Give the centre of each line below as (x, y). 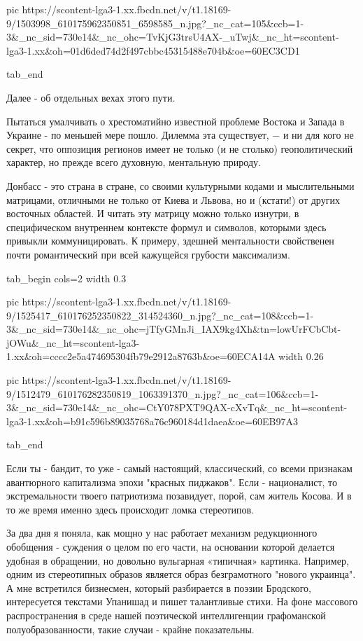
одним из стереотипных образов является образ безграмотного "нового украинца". (181, 574)
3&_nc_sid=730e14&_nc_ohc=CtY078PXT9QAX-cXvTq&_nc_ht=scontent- (177, 407)
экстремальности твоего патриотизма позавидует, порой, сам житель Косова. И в (179, 496)
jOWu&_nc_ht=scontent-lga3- (73, 342)
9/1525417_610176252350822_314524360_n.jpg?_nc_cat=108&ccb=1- (160, 315)
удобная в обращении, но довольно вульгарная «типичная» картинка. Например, (178, 560)
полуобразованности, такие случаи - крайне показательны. (130, 629)
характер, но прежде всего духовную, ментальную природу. (134, 162)
